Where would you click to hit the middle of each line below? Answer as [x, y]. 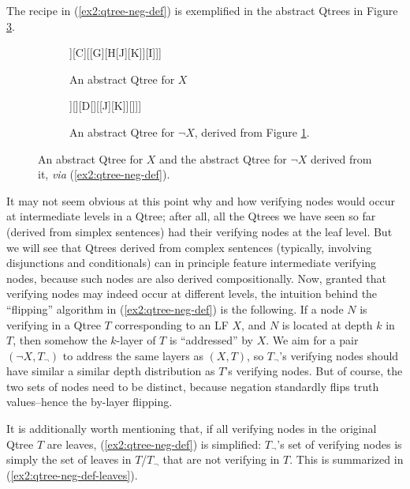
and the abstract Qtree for [223, 158]
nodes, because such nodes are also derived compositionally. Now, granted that [197, 278]
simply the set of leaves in [69, 459]
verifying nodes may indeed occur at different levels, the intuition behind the [192, 293]
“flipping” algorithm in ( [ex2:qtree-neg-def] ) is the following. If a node [175, 308]
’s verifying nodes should [339, 355]
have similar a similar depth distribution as [111, 371]
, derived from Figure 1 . [252, 132]
